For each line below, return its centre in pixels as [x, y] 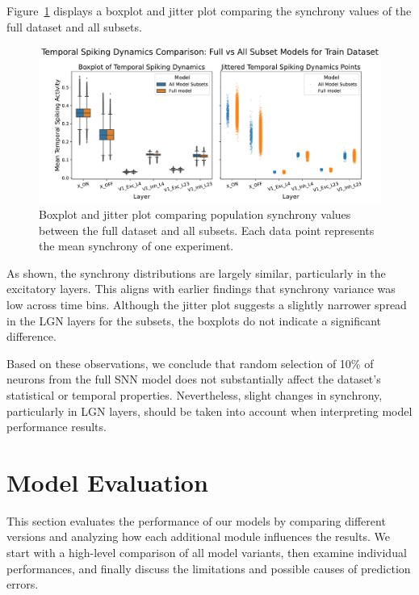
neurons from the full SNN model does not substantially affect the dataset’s [194, 379]
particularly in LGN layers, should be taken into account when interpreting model [209, 411]
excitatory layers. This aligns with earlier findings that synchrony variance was [201, 289]
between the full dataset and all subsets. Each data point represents [207, 230]
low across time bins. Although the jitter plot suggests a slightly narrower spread [207, 304]
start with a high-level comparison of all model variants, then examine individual [207, 552]
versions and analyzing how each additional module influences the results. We [198, 536]
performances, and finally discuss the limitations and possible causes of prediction [209, 568]
